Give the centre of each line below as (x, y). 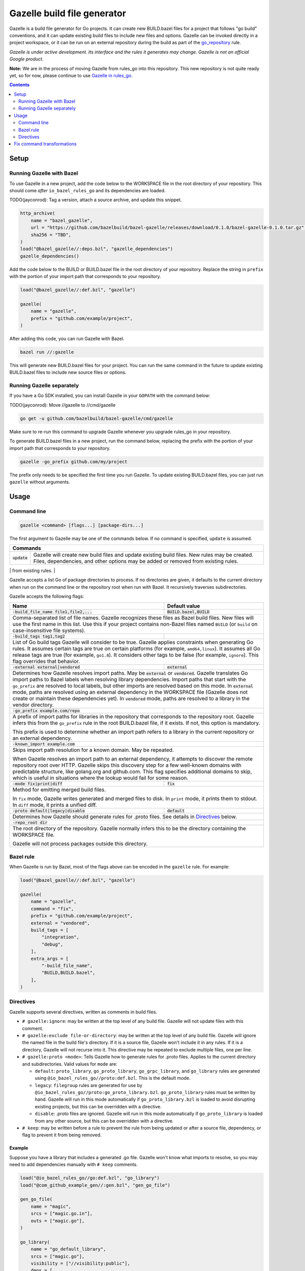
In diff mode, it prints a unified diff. (55, 805)
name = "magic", (51, 1206)
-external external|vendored (46, 667)
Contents (20, 85)
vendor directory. (33, 705)
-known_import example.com (44, 744)
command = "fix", (52, 909)
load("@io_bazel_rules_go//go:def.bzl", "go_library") (90, 1178)
